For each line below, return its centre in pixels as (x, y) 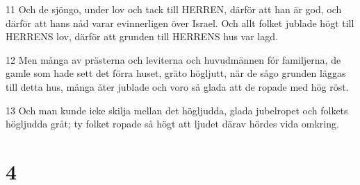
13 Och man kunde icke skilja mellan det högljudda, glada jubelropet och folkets (177, 110)
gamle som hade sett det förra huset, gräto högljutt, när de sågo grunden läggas (176, 73)
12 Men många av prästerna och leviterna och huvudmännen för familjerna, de (173, 59)
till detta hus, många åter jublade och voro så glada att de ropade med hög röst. (177, 86)
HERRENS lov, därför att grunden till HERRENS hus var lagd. (142, 36)
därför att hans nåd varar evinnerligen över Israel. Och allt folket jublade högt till (180, 23)
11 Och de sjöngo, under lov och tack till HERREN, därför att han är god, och (174, 9)
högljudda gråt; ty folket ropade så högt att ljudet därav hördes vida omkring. (172, 124)
